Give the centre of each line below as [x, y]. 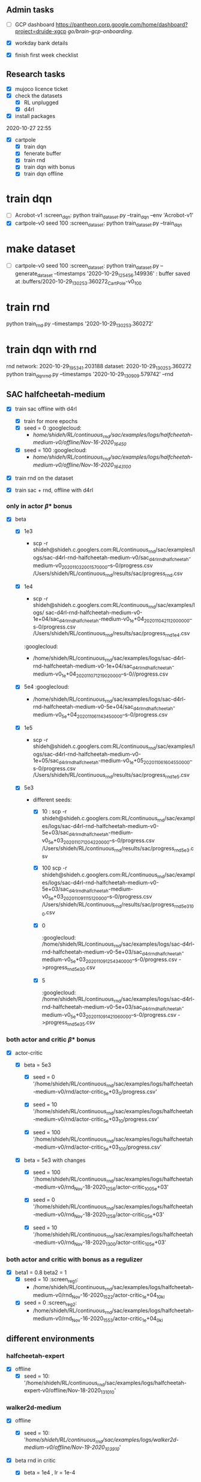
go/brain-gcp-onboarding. [101, 31]
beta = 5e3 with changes [55, 1160]
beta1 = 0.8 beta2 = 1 [41, 1272]
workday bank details [41, 43]
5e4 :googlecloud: [46, 687]
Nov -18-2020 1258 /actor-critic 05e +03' [119, 1215]
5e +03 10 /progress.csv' [131, 1120]
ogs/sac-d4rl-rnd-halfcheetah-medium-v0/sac [91, 557]
